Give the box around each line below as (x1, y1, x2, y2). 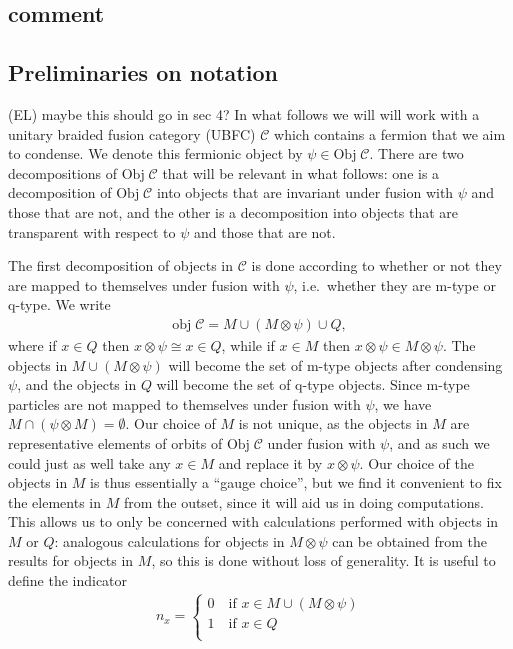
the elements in (8, 491, 102, 512)
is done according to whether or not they (251, 255, 502, 276)
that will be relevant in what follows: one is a (162, 162, 440, 183)
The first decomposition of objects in (8, 255, 234, 276)
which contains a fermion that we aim (274, 123, 506, 144)
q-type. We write (8, 294, 111, 315)
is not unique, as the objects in (238, 413, 428, 434)
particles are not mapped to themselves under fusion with (8, 393, 361, 414)
